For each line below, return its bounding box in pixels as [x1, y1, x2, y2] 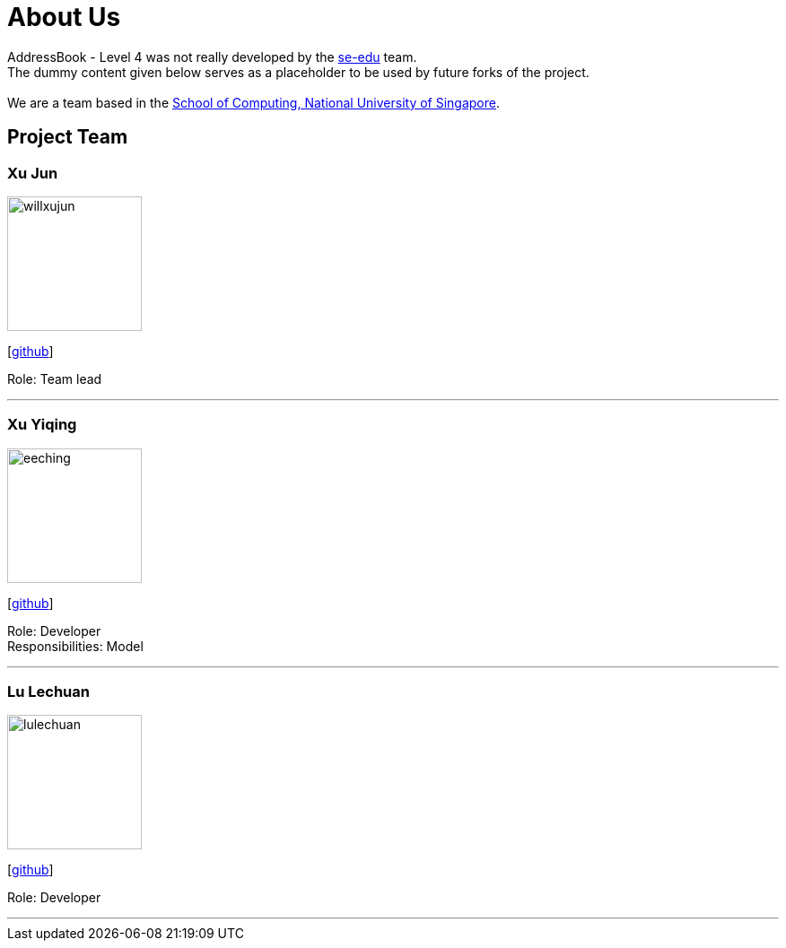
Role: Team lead [7, 370, 102, 387]
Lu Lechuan [7, 683, 90, 701]
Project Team [7, 126, 128, 149]
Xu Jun [7, 163, 58, 182]
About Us [7, 2, 121, 32]
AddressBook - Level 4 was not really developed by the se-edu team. [7, 48, 417, 65]
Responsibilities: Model [7, 638, 144, 654]
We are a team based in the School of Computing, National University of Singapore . [7, 94, 501, 110]
